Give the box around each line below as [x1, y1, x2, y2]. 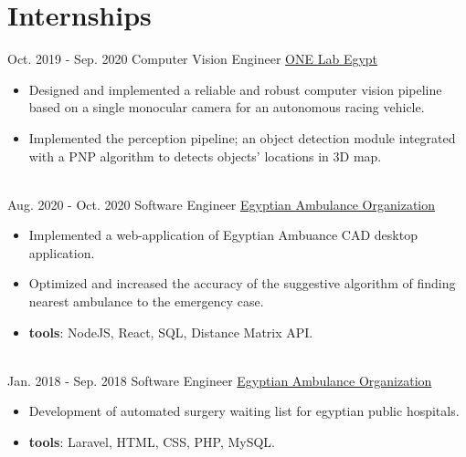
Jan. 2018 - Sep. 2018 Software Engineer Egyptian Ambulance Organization [7, 370, 432, 389]
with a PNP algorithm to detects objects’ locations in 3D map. [28, 146, 382, 165]
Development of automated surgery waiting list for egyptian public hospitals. [28, 401, 460, 421]
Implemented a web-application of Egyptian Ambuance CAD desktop [28, 225, 418, 244]
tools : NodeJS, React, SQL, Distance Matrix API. [28, 322, 313, 341]
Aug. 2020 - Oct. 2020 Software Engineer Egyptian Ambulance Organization [7, 194, 436, 213]
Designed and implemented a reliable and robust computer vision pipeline [28, 79, 442, 99]
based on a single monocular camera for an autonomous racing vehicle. [28, 98, 425, 117]
